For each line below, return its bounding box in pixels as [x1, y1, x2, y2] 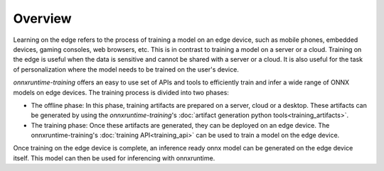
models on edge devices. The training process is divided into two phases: [13, 88, 229, 96]
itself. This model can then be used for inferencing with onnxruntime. [13, 153, 215, 162]
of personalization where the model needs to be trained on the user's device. [13, 65, 240, 74]
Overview [13, 11, 72, 26]
